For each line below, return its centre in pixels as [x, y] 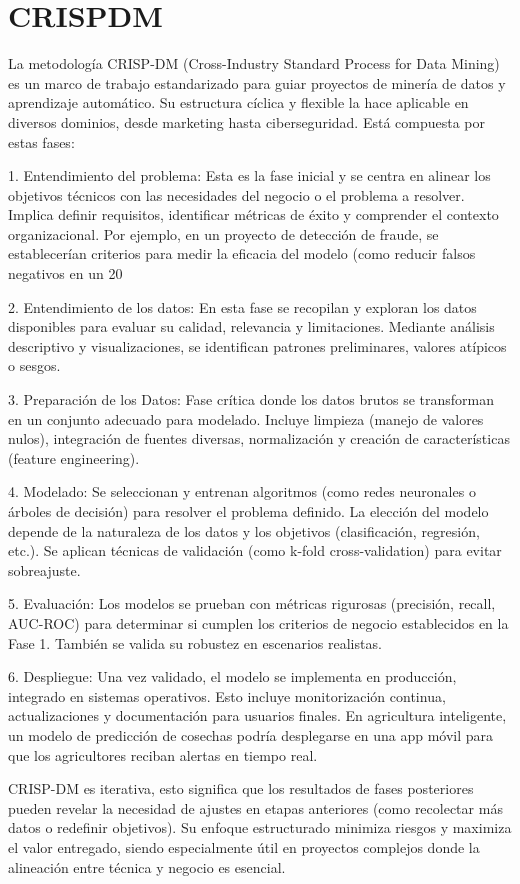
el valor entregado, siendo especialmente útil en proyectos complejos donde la [244, 846]
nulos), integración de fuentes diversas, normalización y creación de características [259, 438]
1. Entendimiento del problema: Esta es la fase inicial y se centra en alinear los [249, 175]
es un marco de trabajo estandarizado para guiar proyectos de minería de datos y [257, 82]
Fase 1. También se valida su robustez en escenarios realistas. [195, 642]
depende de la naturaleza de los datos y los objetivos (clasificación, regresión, [244, 530]
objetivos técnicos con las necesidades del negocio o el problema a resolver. [236, 194]
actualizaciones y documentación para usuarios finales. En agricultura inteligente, [257, 715]
